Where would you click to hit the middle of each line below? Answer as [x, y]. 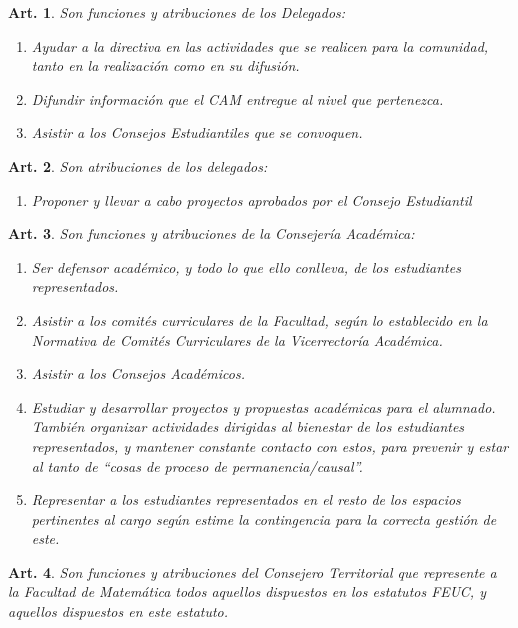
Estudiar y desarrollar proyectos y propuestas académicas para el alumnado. [263, 406]
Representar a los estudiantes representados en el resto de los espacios [246, 499]
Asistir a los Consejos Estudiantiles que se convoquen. [197, 132]
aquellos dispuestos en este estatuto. [118, 611]
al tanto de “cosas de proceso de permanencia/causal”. [197, 465]
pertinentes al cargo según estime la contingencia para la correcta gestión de [264, 518]
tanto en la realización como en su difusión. [165, 65]
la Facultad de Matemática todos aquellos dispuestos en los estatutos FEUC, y [247, 591]
